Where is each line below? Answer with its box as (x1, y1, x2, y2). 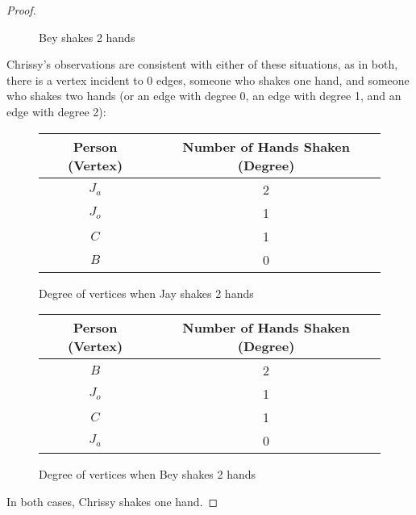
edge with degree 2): (6, 103, 106, 119)
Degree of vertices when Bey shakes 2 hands (39, 466, 256, 483)
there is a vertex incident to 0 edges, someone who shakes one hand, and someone (6, 71, 410, 88)
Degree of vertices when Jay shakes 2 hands (39, 284, 254, 301)
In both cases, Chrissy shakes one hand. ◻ (6, 492, 218, 509)
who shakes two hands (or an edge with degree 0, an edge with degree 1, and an (6, 87, 401, 104)
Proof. (6, 2, 36, 18)
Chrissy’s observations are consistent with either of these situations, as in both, (6, 56, 398, 73)
